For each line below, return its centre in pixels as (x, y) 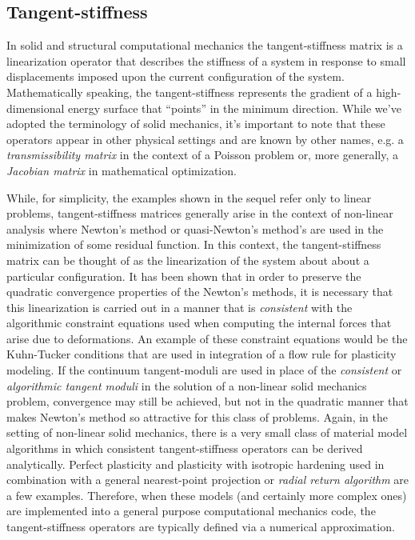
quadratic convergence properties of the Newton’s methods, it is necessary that (200, 292)
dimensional (36, 108)
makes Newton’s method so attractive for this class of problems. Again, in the (198, 416)
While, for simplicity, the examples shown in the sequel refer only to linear (189, 197)
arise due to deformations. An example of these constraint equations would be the (207, 338)
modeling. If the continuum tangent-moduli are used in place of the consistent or (204, 370)
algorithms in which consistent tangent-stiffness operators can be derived (185, 448)
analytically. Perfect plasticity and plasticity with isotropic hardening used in (196, 464)
